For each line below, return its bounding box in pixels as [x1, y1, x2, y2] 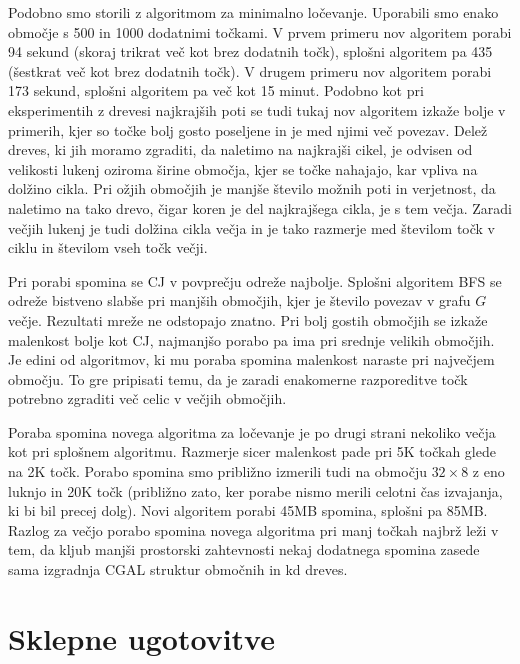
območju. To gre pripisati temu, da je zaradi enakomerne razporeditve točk [8, 368, 468, 389]
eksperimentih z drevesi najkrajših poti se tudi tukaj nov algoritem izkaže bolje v [8, 99, 506, 120]
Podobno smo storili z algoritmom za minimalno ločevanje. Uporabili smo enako [8, 2, 499, 22]
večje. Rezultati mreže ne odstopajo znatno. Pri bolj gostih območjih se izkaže [8, 309, 488, 330]
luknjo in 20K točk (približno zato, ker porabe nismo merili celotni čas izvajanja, [8, 480, 503, 501]
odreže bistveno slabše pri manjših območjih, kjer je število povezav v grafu [8, 290, 471, 311]
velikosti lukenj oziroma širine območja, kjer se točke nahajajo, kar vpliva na [8, 158, 478, 179]
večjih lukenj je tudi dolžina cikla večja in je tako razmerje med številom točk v [8, 217, 496, 238]
